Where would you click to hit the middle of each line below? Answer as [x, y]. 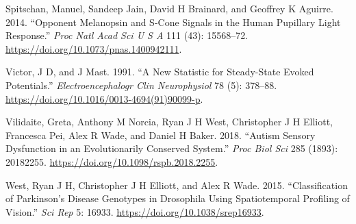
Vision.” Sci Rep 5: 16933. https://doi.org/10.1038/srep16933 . [135, 211]
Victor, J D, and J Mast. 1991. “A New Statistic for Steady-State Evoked [160, 72]
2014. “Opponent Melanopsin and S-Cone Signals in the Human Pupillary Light [173, 22]
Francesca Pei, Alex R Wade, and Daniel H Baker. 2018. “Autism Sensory [161, 135]
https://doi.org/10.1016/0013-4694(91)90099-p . [104, 98]
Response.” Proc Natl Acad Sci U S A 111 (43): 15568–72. [127, 35]
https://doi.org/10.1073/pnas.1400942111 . [94, 48]
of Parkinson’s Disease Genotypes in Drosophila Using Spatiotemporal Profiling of [178, 198]
